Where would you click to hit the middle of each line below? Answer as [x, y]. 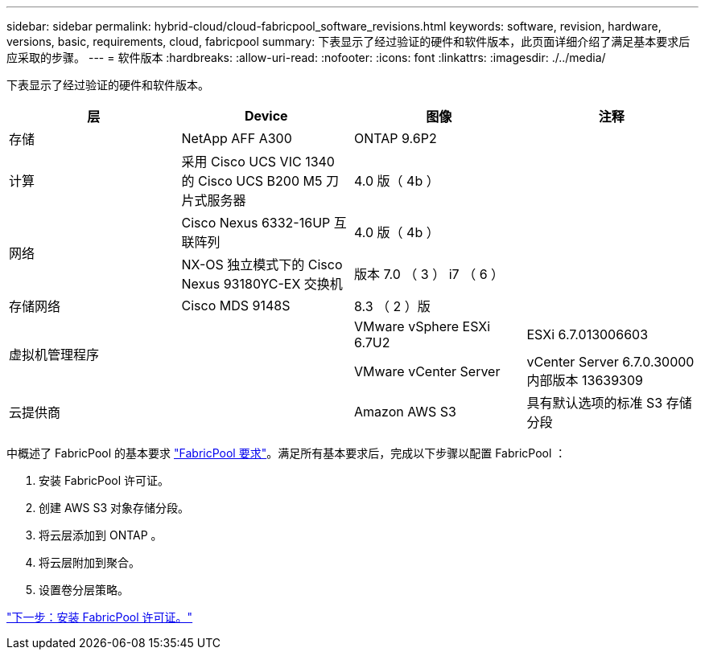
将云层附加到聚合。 [89, 562]
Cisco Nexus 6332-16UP [256, 223]
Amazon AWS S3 [405, 412]
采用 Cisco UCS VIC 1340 [258, 162]
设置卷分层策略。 [84, 590]
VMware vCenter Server [427, 371]
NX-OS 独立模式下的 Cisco [262, 264]
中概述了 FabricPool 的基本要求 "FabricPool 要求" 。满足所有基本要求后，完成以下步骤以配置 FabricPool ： [287, 453]
